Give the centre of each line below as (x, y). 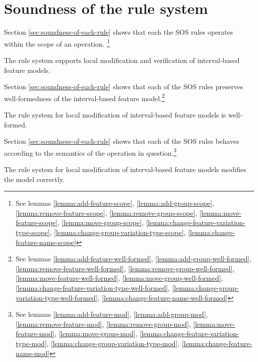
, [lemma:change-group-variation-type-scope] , (118, 232)
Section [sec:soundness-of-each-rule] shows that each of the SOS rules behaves (122, 141)
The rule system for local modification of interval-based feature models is (115, 115)
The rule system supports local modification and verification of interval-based (122, 60)
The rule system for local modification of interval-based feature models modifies (125, 169)
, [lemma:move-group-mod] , (96, 333)
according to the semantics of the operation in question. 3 (90, 152)
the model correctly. (34, 179)
